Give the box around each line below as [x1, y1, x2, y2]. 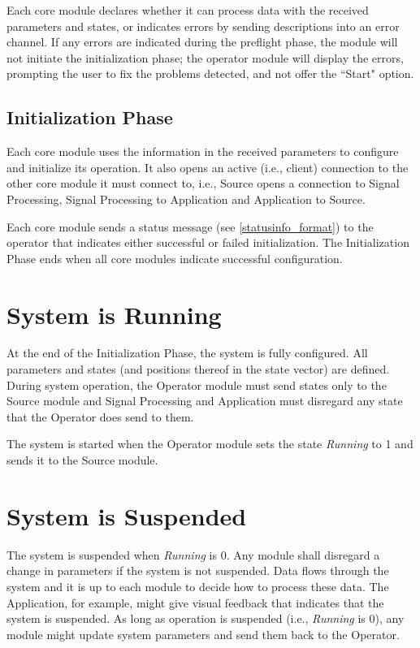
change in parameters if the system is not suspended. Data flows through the [6, 562, 389, 579]
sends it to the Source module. [6, 451, 158, 469]
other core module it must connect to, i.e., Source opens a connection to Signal [6, 175, 400, 192]
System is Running [6, 297, 222, 330]
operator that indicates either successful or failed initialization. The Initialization [6, 234, 409, 251]
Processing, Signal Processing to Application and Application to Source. [6, 190, 366, 207]
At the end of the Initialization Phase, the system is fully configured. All [6, 344, 368, 361]
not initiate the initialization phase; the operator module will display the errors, [6, 49, 404, 66]
